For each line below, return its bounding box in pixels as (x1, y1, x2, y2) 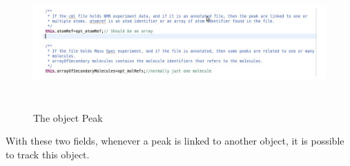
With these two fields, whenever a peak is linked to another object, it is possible (6, 133, 344, 148)
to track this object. (6, 147, 90, 161)
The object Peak (33, 110, 103, 124)
